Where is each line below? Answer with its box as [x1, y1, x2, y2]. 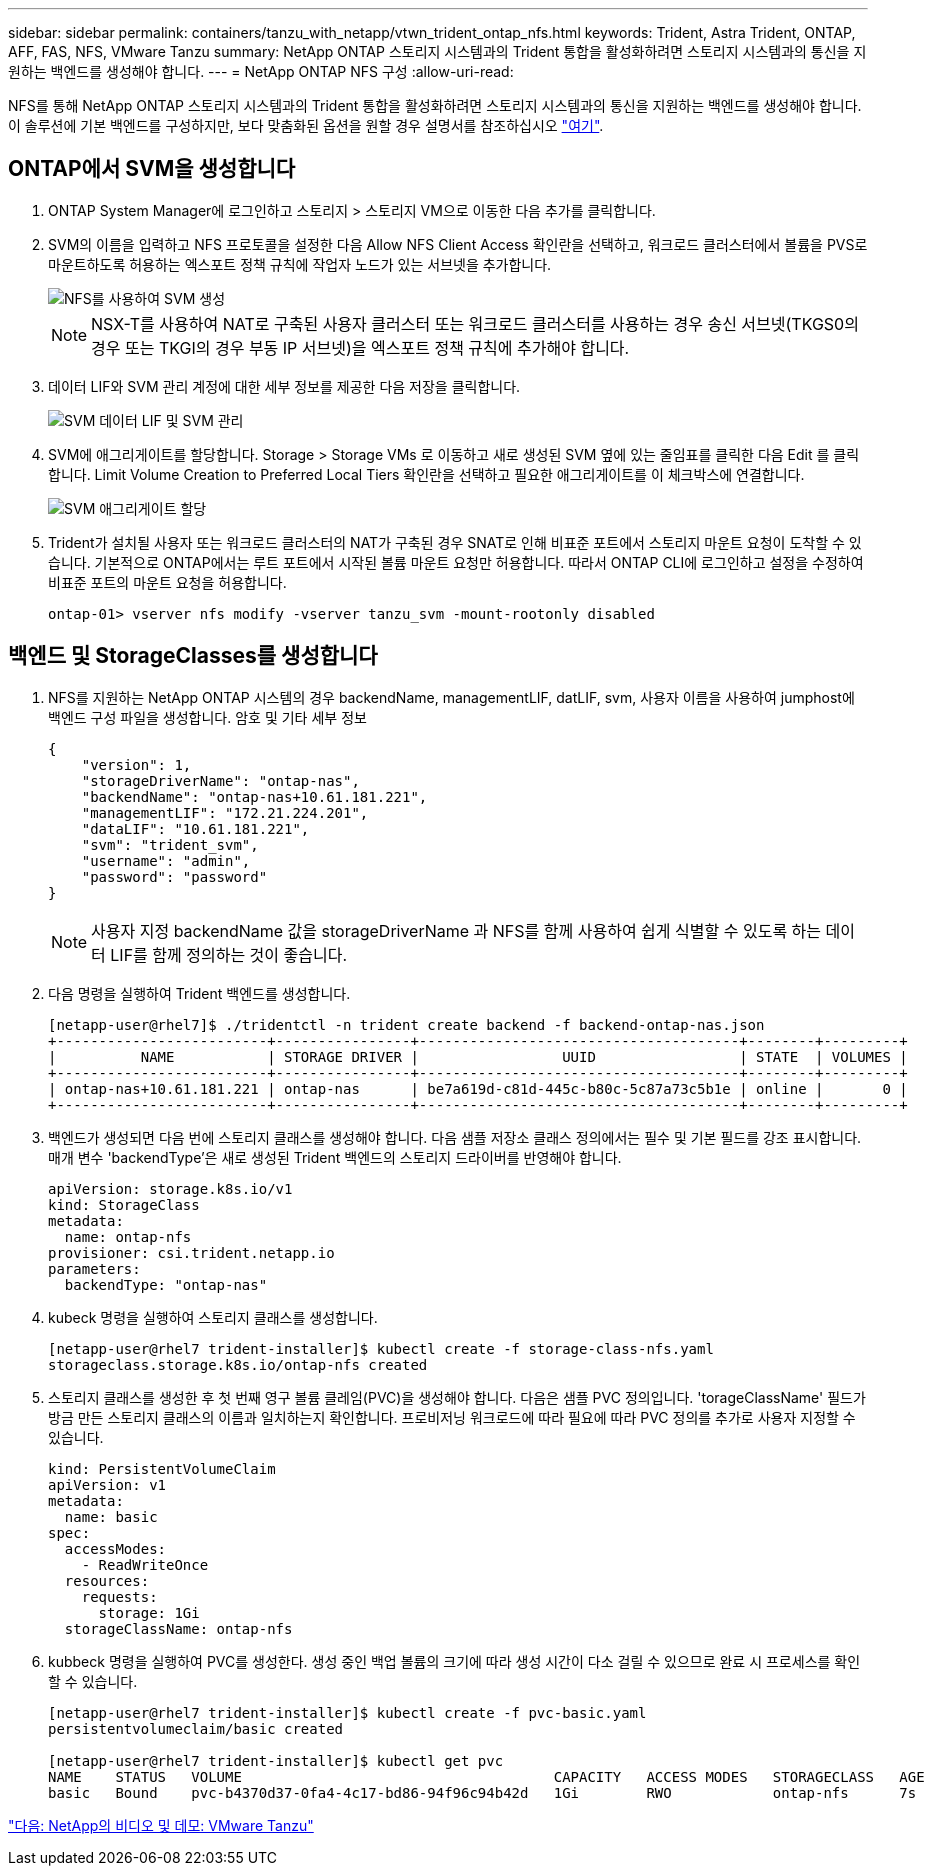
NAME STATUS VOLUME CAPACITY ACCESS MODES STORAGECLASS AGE [48, 1768, 925, 1785]
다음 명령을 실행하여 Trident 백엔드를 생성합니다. [48, 984, 351, 1002]
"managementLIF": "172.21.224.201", [81, 804, 369, 821]
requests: [81, 1588, 158, 1605]
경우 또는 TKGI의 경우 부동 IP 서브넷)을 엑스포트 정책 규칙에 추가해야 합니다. [91, 337, 630, 358]
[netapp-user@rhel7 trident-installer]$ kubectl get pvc [48, 1752, 504, 1769]
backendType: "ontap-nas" [64, 1276, 268, 1293]
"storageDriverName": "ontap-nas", [81, 772, 360, 789]
